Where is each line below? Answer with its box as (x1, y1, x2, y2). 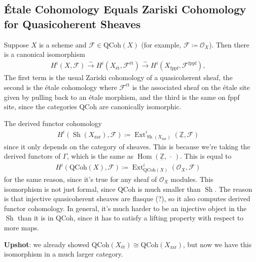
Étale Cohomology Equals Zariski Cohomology (4, 1, 246, 17)
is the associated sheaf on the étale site (132, 82, 250, 92)
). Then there (209, 39, 250, 49)
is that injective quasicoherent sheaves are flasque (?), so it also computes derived (4, 193, 251, 204)
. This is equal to (180, 151, 231, 161)
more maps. (4, 222, 39, 232)
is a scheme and (39, 39, 87, 49)
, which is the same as (67, 151, 134, 161)
